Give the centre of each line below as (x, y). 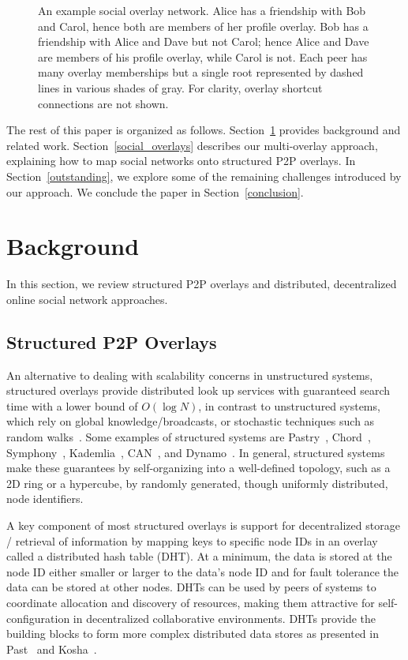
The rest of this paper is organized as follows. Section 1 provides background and (204, 130)
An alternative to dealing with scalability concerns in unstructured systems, (190, 375)
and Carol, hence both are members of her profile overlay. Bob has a (203, 26)
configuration (38, 618)
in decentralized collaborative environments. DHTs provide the (225, 618)
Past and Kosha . (52, 649)
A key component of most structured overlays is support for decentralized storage (203, 525)
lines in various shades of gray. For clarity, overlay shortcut (180, 87)
